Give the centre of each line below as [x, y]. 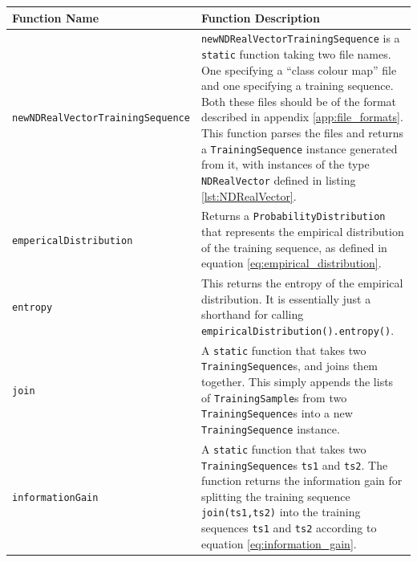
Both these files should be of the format [299, 101]
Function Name [56, 17]
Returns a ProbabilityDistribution [293, 216]
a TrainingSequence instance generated [299, 148]
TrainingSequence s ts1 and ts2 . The [294, 464]
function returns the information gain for [302, 481]
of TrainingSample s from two [274, 397]
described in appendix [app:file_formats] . [302, 117]
